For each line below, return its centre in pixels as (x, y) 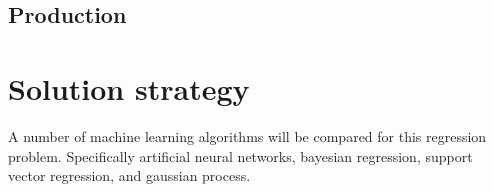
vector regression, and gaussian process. (129, 175)
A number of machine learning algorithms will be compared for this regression (247, 135)
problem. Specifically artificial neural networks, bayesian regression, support (240, 155)
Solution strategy (129, 87)
